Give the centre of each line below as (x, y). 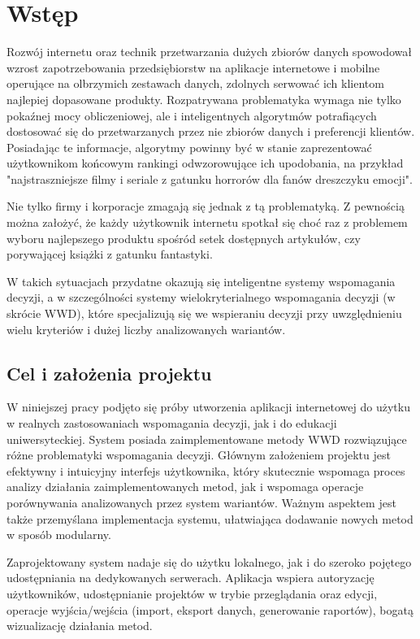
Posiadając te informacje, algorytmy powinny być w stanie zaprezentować (189, 147)
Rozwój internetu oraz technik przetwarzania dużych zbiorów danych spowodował (210, 52)
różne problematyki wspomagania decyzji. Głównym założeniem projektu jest (199, 455)
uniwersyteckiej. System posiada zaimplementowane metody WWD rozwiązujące (207, 439)
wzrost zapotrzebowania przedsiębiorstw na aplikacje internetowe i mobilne (193, 67)
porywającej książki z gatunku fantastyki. (110, 254)
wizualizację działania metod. (80, 626)
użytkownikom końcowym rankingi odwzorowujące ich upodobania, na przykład (205, 163)
